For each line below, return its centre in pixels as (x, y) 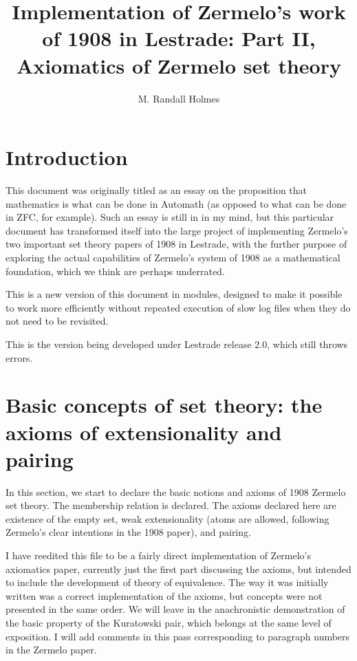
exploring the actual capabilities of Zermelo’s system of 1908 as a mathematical (173, 257)
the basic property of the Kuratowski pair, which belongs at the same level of (169, 622)
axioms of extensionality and (144, 432)
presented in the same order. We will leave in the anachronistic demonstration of (175, 609)
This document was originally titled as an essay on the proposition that (156, 190)
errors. (19, 357)
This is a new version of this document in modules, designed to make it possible (174, 294)
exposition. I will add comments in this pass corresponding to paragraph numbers (178, 636)
